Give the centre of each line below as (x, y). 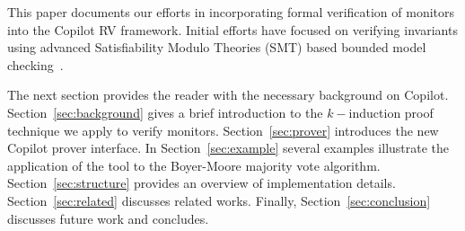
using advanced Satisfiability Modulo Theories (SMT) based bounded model (217, 47)
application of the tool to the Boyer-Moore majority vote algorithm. (194, 165)
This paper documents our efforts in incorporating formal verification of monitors (231, 12)
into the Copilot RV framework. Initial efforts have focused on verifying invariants (232, 29)
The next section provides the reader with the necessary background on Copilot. (228, 95)
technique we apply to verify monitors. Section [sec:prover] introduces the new (223, 130)
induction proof (391, 112)
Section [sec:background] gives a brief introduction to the (165, 112)
